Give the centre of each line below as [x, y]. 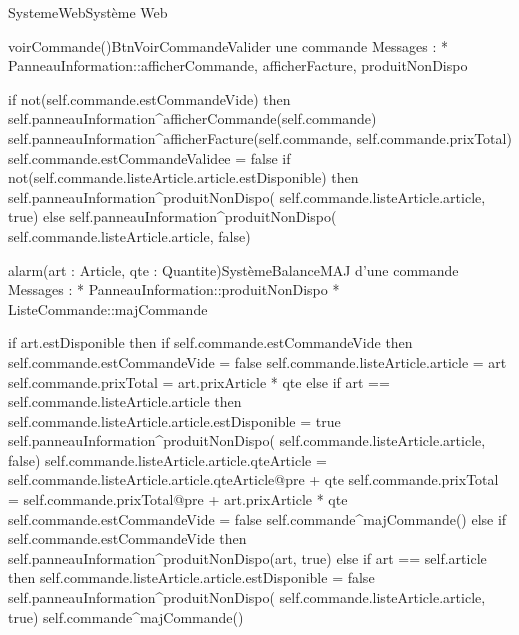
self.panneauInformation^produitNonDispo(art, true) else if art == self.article [247, 557]
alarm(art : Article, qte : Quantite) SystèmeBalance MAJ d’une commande [233, 269]
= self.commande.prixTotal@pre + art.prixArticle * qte [178, 499]
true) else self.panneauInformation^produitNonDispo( [172, 216]
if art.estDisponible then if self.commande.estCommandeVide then [210, 342]
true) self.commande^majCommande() [126, 616]
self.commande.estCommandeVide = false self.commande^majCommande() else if [257, 518]
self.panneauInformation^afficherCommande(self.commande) [192, 118]
